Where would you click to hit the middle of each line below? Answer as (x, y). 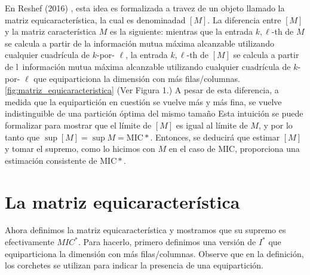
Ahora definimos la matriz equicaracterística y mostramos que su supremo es (145, 230)
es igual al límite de (212, 125)
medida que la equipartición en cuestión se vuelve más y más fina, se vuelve (143, 101)
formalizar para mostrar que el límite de (78, 125)
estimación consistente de (51, 160)
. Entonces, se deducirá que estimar (215, 137)
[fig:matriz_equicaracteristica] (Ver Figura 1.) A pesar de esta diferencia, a (142, 90)
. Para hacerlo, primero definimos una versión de (167, 242)
